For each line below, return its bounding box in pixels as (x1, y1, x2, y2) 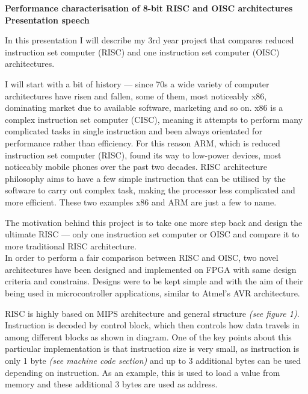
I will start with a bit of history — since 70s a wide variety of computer (5, 77, 269, 90)
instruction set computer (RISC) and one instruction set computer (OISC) (5, 45, 280, 58)
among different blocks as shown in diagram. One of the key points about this (5, 330, 292, 343)
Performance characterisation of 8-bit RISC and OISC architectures (5, 2, 293, 14)
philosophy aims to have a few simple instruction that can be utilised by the (5, 172, 286, 184)
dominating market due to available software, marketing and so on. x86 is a (5, 101, 283, 114)
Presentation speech (5, 13, 90, 26)
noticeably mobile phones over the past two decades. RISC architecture (5, 160, 268, 173)
